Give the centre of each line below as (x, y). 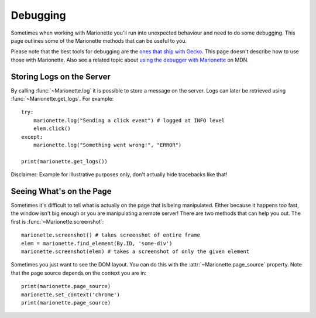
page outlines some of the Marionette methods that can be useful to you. (99, 40)
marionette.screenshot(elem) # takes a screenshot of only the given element (135, 252)
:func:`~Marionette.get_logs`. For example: (62, 99)
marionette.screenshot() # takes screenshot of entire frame (111, 235)
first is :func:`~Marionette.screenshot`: (57, 221)
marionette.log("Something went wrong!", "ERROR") (107, 145)
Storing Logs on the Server (61, 76)
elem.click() (52, 129)
